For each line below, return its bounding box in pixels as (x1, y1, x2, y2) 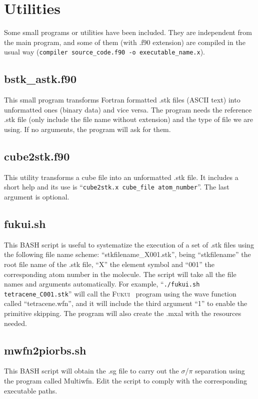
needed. (4, 317, 27, 328)
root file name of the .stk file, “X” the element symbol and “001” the (4, 258, 214, 269)
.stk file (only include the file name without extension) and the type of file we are (4, 114, 253, 124)
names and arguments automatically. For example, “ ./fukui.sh (4, 278, 200, 289)
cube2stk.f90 (4, 148, 70, 163)
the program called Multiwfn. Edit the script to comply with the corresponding (4, 375, 247, 386)
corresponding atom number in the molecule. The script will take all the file (4, 268, 236, 279)
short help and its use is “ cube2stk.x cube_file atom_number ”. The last (4, 181, 229, 192)
